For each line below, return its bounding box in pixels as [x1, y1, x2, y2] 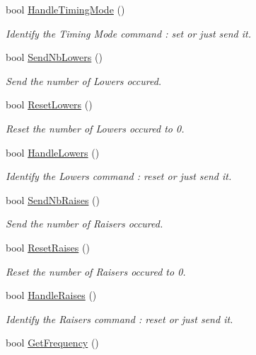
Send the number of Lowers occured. [6, 73, 162, 88]
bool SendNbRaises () [6, 192, 100, 207]
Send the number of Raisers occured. [6, 216, 163, 231]
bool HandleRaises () [6, 288, 97, 303]
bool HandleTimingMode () [6, 2, 125, 16]
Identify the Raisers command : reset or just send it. [6, 311, 233, 326]
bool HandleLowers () [6, 145, 100, 159]
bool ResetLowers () [6, 97, 93, 112]
